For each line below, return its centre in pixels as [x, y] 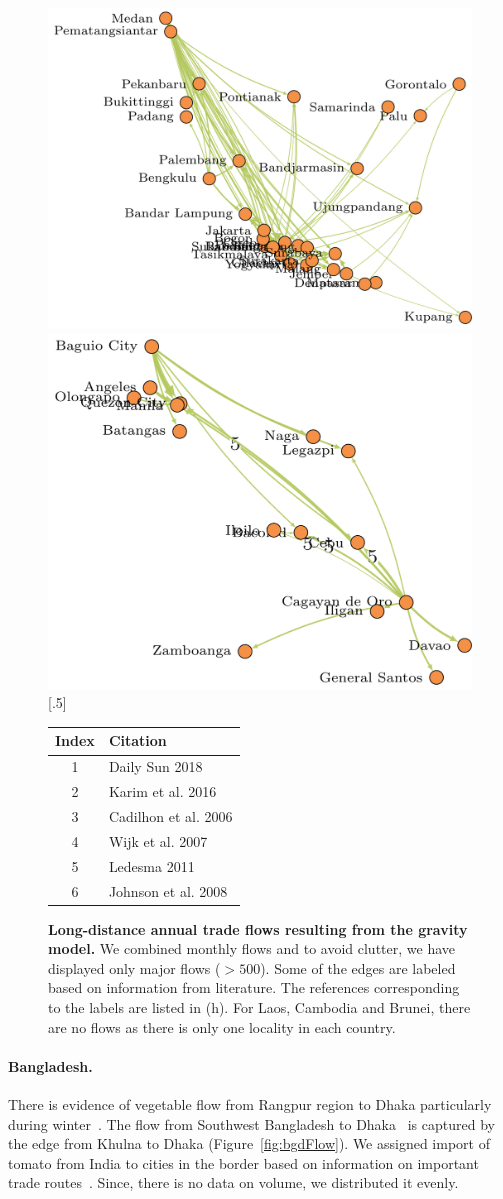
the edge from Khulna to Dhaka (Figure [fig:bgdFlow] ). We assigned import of [249, 1143]
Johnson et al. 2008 [168, 890]
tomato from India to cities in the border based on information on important [243, 1162]
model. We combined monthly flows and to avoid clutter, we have [251, 948]
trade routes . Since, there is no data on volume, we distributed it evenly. [233, 1182]
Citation [137, 740]
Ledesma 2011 [151, 865]
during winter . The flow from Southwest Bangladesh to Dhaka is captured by [251, 1123]
